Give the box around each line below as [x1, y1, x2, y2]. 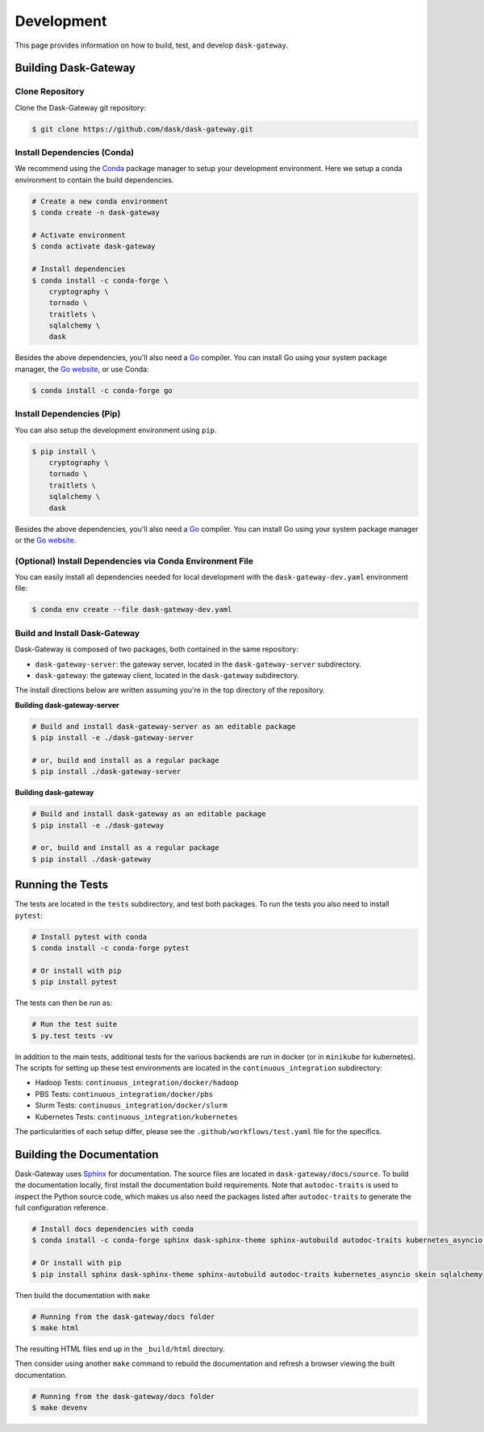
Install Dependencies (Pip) [15, 408, 121, 420]
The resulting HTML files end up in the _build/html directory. [15, 1344, 225, 1354]
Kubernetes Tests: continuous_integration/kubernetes [35, 1112, 238, 1121]
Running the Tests [15, 878, 109, 892]
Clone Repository [15, 86, 85, 97]
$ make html [31, 1323, 80, 1332]
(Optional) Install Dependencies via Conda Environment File [15, 555, 254, 567]
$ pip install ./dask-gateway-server [31, 767, 181, 777]
